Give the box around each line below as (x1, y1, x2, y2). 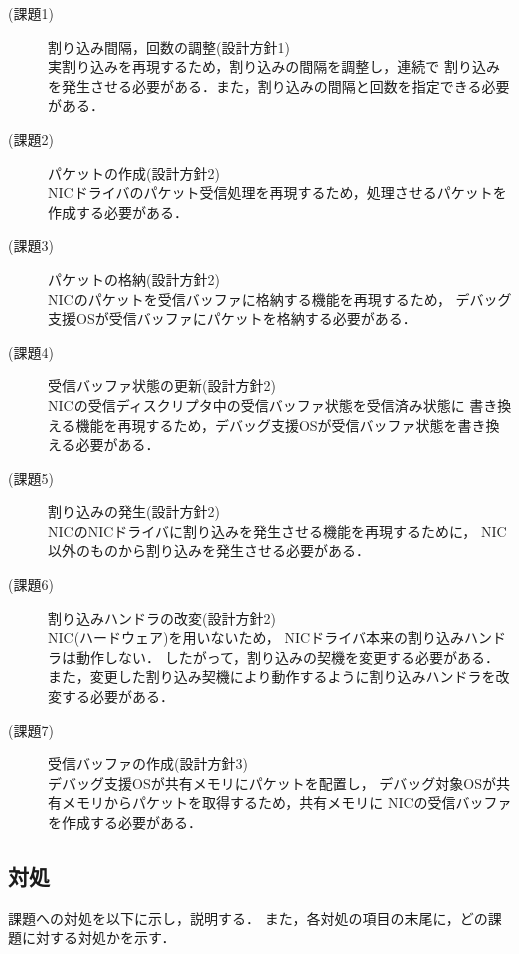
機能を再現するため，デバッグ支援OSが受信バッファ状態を (75, 414, 458, 435)
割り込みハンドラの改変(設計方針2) (48, 607, 276, 628)
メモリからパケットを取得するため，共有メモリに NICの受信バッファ (61, 792, 512, 813)
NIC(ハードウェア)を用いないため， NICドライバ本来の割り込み (48, 627, 464, 648)
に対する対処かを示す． (21, 927, 176, 948)
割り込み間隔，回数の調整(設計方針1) (48, 36, 290, 57)
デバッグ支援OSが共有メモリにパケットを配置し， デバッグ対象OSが (48, 772, 497, 793)
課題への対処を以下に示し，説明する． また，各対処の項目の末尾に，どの (8, 907, 488, 928)
